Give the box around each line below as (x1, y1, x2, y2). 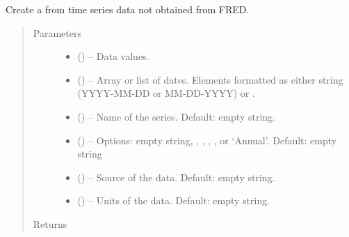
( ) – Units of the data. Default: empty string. (77, 193, 270, 208)
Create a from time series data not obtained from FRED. (6, 2, 250, 16)
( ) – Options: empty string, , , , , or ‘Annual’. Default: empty (77, 132, 337, 147)
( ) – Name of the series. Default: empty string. (77, 109, 275, 123)
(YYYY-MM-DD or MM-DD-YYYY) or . (77, 86, 255, 100)
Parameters (33, 25, 81, 40)
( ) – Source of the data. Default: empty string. (77, 169, 275, 184)
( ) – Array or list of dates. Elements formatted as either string (77, 72, 343, 86)
